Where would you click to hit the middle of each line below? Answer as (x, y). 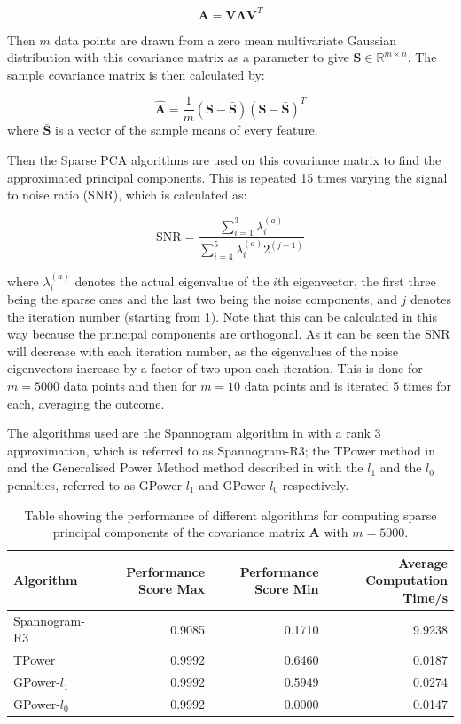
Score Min (287, 589)
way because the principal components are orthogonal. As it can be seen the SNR (229, 334)
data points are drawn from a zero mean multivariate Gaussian (226, 39)
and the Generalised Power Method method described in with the (185, 467)
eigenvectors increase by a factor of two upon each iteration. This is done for (215, 368)
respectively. (316, 484)
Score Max (172, 589)
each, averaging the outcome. (86, 403)
